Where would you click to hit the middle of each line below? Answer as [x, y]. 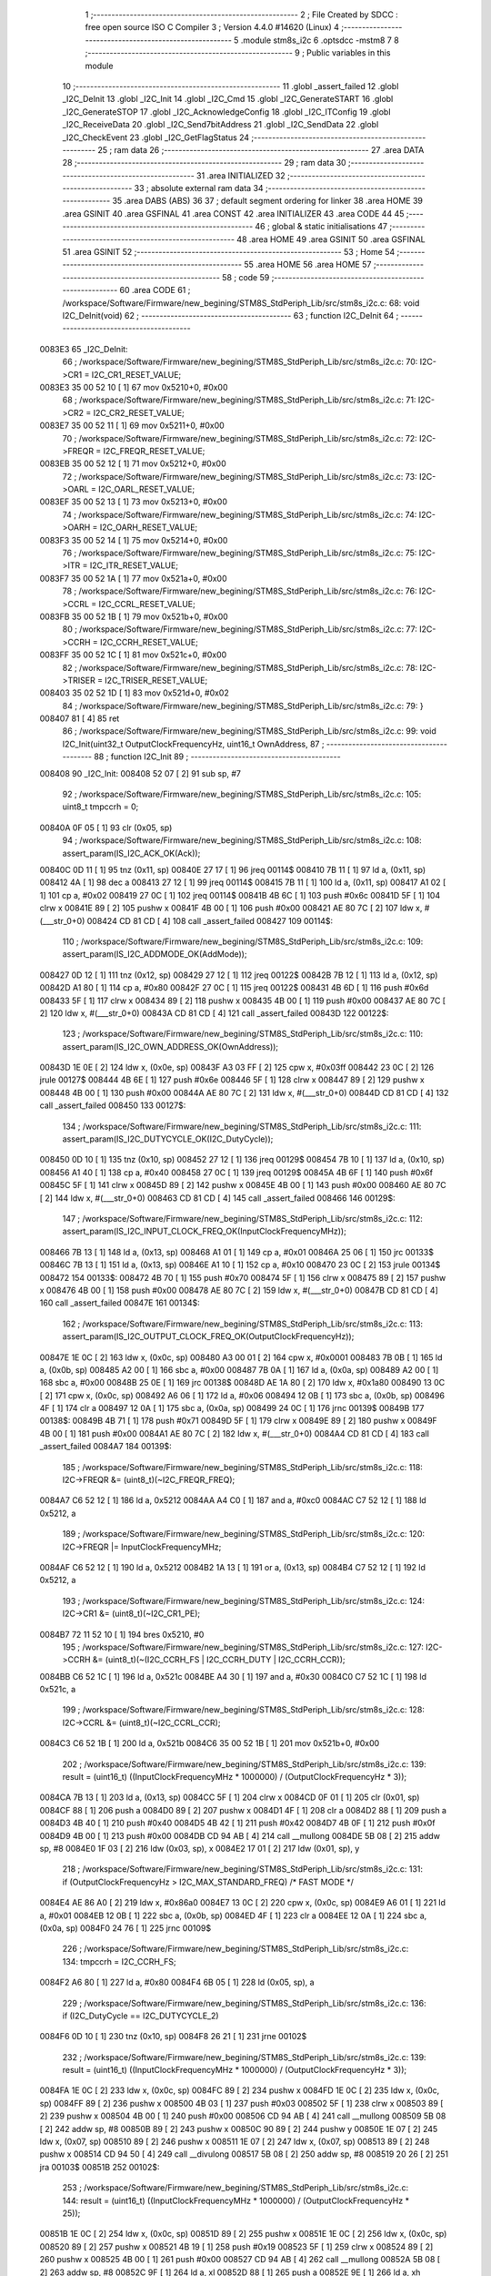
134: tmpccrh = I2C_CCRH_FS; [119, 1961]
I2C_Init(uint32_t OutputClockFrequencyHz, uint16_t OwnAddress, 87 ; [193, 744]
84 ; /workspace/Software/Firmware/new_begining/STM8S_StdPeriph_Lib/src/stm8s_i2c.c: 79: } [243, 706]
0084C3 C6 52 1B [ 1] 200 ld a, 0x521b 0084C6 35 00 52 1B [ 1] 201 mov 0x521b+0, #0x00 [210, 1743]
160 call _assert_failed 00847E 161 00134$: [120, 1303]
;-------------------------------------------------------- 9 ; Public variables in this [238, 53]
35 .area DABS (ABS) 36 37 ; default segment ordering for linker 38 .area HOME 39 [267, 201]
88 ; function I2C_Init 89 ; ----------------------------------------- [217, 757]
